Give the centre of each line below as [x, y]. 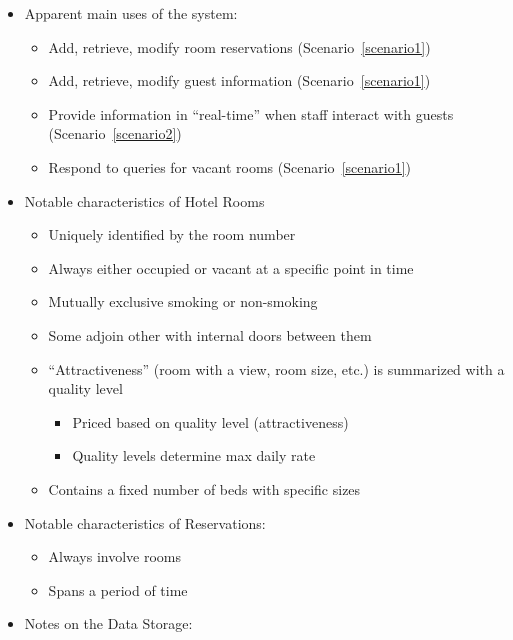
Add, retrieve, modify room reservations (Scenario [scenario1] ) [239, 46]
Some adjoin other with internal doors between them [210, 334]
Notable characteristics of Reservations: [145, 522]
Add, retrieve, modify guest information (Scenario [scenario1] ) [239, 80]
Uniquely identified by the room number [172, 234]
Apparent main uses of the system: [131, 13]
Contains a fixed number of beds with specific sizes [204, 488]
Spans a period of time [118, 589]
